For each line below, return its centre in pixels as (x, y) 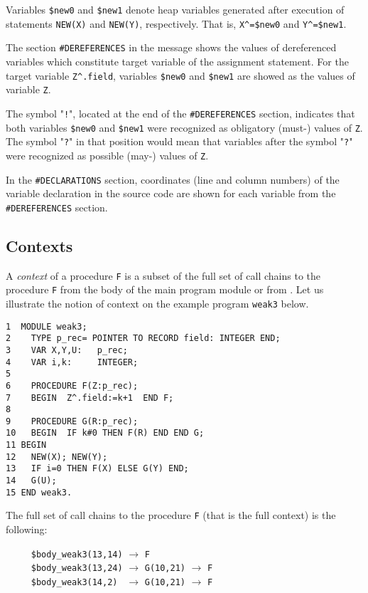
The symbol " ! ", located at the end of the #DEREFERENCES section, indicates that (180, 113)
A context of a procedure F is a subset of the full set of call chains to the (163, 275)
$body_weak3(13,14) (77, 554)
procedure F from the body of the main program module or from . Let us (165, 289)
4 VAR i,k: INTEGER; (72, 362)
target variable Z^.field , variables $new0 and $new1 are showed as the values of (180, 75)
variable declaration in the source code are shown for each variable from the (171, 193)
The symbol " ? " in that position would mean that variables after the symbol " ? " (179, 141)
